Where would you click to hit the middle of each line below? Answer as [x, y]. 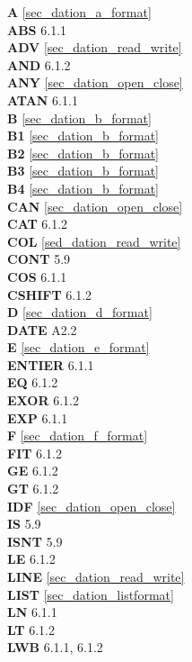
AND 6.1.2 [39, 64]
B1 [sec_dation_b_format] [83, 136]
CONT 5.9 [39, 259]
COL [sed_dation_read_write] [94, 241]
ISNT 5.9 [35, 541]
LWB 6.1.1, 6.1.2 [55, 647]
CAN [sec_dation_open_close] [95, 206]
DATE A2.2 [42, 329]
